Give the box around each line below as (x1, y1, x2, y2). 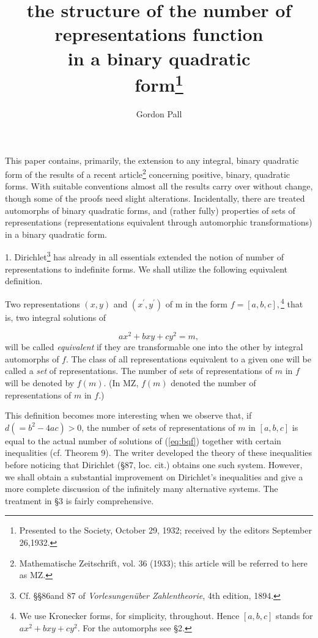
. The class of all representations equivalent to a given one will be (65, 352, 311, 365)
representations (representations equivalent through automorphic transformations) (5, 216, 312, 229)
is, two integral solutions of (5, 310, 106, 323)
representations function (54, 21, 264, 46)
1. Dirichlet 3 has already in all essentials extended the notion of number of (5, 249, 284, 263)
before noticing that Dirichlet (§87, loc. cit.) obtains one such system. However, (5, 458, 303, 471)
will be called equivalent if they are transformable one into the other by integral (5, 340, 303, 353)
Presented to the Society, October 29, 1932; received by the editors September (19, 524, 312, 537)
